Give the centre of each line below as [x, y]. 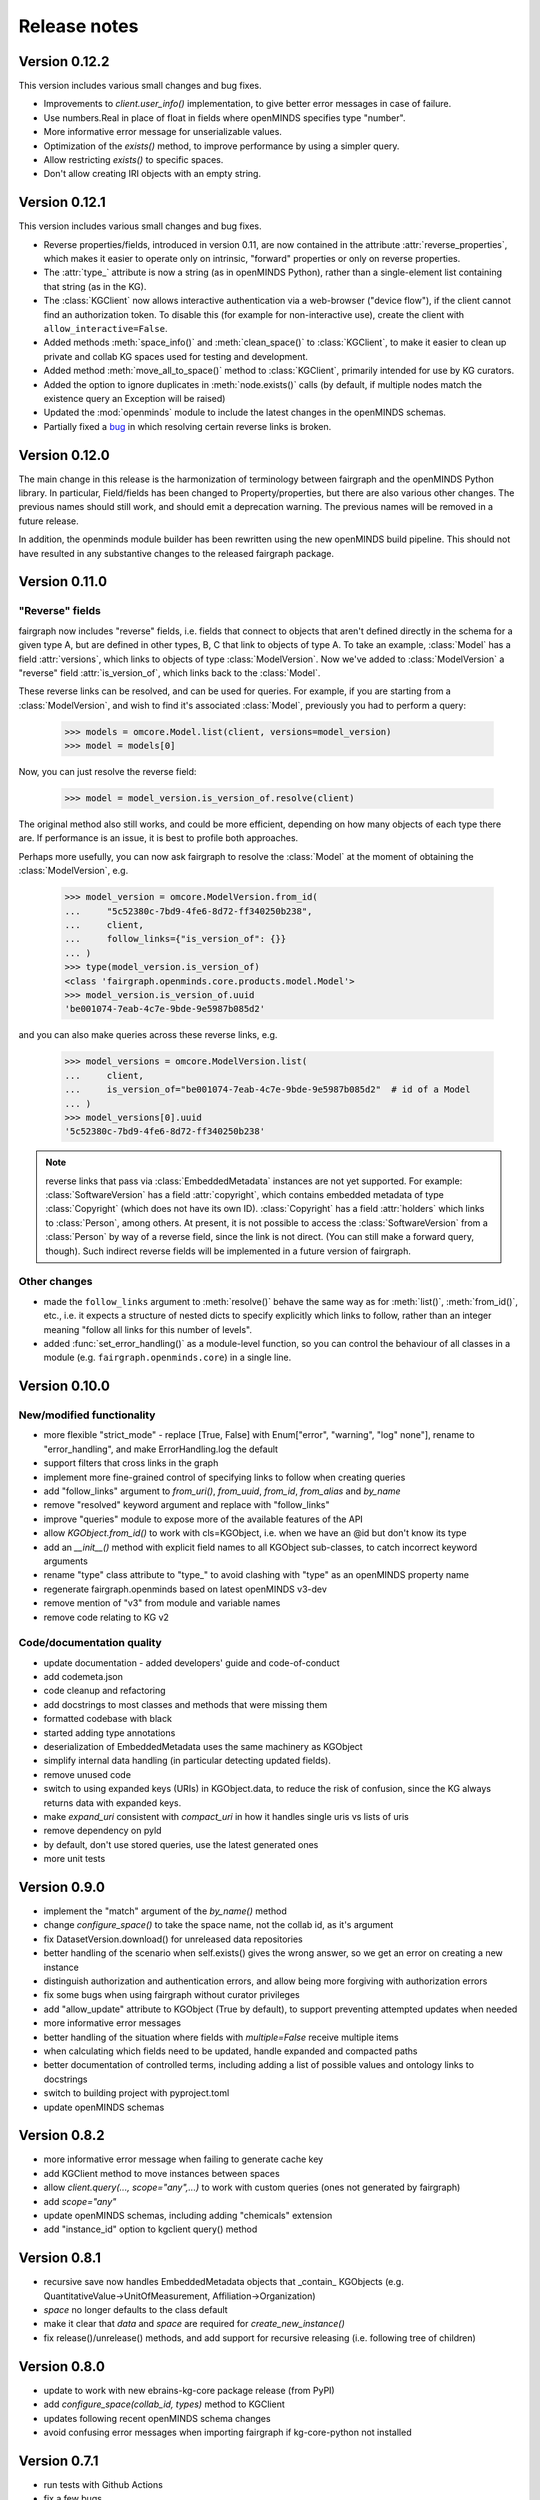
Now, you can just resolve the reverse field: [107, 772]
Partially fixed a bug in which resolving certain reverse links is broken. [187, 426]
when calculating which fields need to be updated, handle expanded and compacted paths [230, 2051]
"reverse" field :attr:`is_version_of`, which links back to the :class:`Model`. [169, 672]
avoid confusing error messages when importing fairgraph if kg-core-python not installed [227, 2432]
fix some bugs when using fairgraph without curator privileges [171, 1995]
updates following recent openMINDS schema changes [157, 2418]
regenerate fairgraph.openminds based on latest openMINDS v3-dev [185, 1589]
